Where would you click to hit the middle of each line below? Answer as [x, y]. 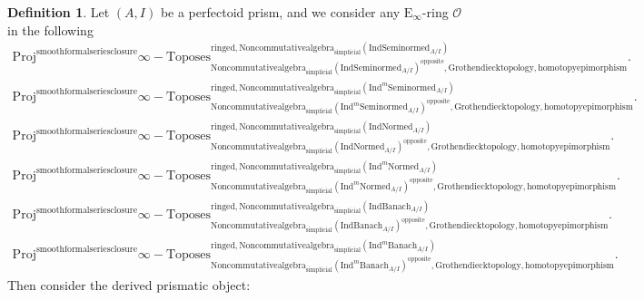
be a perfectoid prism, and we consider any [280, 12]
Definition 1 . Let [59, 12]
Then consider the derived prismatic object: [129, 284]
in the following [50, 29]
